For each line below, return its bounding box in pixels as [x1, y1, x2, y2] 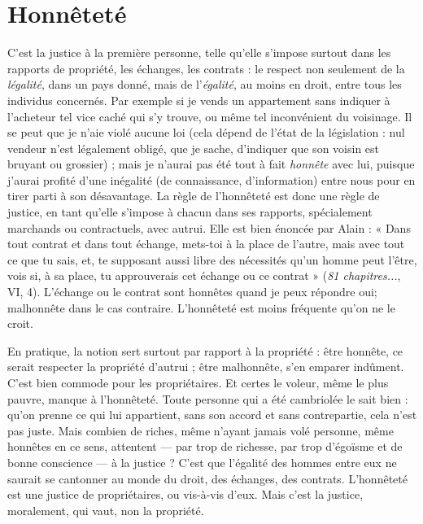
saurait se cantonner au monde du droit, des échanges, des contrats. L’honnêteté [7, 469, 408, 487]
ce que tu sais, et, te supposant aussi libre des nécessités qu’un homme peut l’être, [7, 251, 417, 268]
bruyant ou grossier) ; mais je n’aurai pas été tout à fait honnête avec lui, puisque [7, 155, 415, 172]
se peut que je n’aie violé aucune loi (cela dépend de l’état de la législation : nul [7, 124, 405, 141]
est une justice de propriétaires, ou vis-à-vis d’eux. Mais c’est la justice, [7, 486, 364, 503]
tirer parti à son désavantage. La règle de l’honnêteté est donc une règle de [7, 187, 380, 204]
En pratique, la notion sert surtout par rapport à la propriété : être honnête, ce [7, 342, 403, 359]
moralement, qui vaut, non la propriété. [7, 501, 204, 518]
